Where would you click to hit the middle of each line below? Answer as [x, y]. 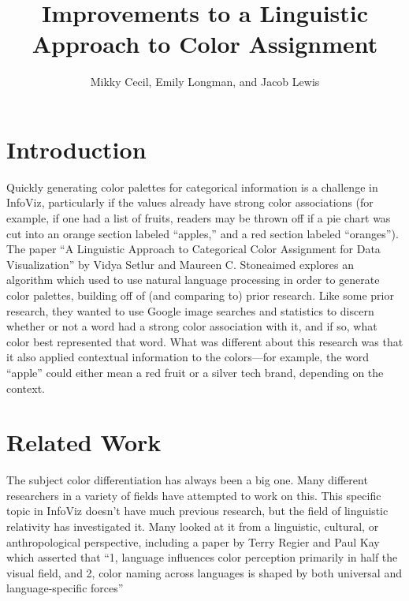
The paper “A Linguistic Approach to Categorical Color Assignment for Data [193, 249]
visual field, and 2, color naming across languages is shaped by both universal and [204, 572]
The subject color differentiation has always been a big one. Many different [187, 480]
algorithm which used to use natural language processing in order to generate [193, 280]
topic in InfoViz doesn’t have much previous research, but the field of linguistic [197, 511]
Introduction [76, 149]
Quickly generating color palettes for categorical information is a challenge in [192, 187]
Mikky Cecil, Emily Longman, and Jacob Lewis [205, 82]
